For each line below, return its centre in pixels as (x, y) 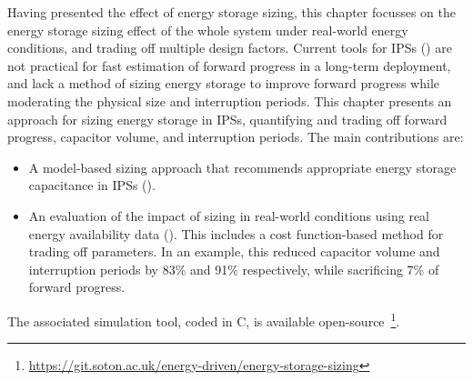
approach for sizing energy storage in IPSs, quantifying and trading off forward (227, 119)
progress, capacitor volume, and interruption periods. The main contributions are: (236, 137)
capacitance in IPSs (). (92, 185)
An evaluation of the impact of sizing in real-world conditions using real (229, 215)
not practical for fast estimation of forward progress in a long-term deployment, (229, 65)
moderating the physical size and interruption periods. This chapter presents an (230, 100)
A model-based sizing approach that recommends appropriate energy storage (242, 167)
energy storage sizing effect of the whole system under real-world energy (208, 30)
